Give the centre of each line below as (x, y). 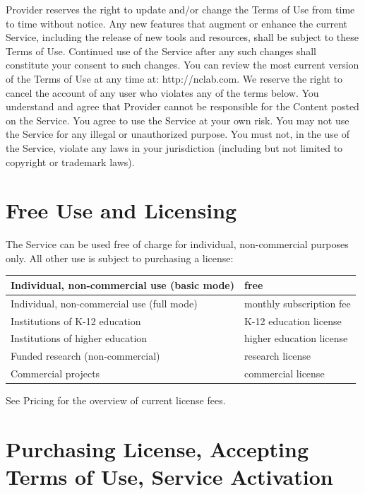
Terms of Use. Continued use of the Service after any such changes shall (161, 51)
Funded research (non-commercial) (85, 356)
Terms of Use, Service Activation (169, 477)
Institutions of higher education (79, 338)
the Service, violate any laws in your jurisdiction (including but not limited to (174, 147)
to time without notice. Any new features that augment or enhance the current (176, 23)
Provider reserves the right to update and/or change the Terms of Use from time (180, 9)
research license (277, 356)
